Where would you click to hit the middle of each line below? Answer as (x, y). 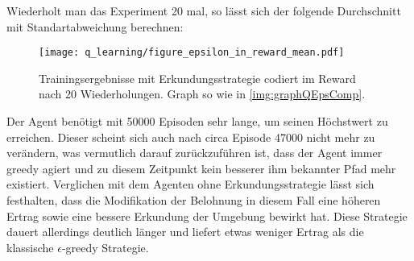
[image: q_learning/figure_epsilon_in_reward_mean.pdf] (192, 53)
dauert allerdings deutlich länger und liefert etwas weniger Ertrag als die (185, 232)
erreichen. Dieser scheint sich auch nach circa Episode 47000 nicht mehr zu (191, 137)
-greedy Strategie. (105, 247)
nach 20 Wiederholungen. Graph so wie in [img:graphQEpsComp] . (202, 94)
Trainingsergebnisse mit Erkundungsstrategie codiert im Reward (197, 78)
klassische (30, 247)
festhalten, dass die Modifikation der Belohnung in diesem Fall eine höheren (194, 200)
